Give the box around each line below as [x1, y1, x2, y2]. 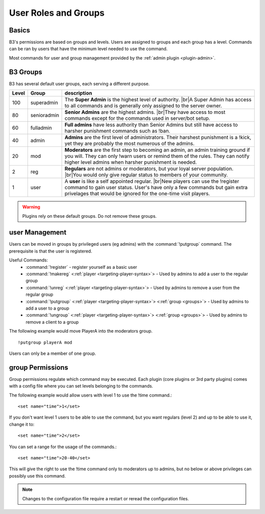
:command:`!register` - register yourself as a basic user [26, 264, 137, 270]
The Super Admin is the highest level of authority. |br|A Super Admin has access [64, 96, 252, 103]
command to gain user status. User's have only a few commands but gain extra [64, 184, 248, 191]
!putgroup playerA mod [18, 340, 73, 345]
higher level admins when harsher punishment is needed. [64, 159, 197, 166]
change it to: [9, 421, 34, 427]
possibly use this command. [9, 473, 66, 479]
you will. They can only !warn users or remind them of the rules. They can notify [64, 153, 250, 160]
